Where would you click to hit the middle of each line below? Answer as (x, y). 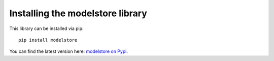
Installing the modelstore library (78, 13)
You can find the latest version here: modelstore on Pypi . (68, 51)
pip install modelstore (48, 40)
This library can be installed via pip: (46, 28)
